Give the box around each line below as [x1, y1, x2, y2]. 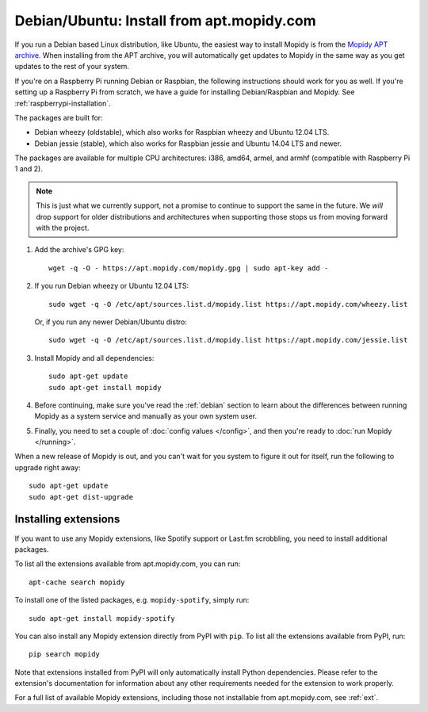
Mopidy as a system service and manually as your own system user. [34, 412, 258, 421]
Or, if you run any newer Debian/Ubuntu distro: [34, 317, 188, 327]
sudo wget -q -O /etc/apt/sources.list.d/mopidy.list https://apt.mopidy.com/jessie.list [48, 335, 408, 345]
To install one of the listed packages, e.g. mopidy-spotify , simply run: [14, 595, 250, 605]
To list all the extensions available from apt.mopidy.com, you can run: [14, 559, 241, 568]
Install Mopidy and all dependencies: [34, 353, 155, 362]
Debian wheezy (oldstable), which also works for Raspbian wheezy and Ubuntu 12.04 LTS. [34, 128, 330, 137]
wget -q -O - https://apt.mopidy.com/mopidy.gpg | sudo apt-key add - [48, 263, 329, 273]
